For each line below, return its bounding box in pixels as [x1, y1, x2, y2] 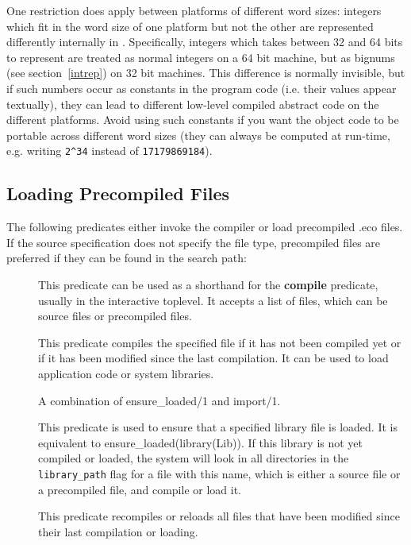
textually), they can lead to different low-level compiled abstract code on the [6, 95, 379, 112]
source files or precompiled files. [38, 307, 192, 324]
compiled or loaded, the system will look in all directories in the [38, 450, 349, 466]
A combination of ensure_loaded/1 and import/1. [38, 392, 281, 408]
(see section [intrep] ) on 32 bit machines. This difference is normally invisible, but [6, 64, 405, 81]
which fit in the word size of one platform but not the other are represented [6, 17, 374, 34]
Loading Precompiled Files [6, 181, 229, 206]
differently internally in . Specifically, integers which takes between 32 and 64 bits [6, 33, 403, 50]
